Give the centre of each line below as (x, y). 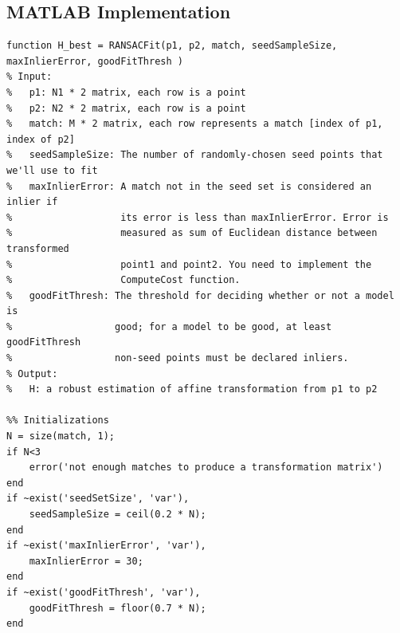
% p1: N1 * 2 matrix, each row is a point (126, 92)
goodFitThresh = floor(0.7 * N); (118, 608)
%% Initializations (58, 421)
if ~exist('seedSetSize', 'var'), (98, 499)
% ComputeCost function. (124, 280)
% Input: (29, 77)
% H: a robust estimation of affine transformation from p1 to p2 (192, 389)
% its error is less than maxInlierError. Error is (198, 217)
